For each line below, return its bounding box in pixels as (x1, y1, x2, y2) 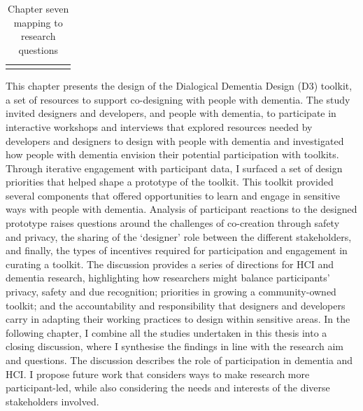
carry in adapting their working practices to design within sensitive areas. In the (6, 312, 350, 326)
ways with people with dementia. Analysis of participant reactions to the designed (6, 202, 357, 216)
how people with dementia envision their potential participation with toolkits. (6, 147, 339, 162)
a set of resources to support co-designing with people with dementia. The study (6, 92, 350, 106)
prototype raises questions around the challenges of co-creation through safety (6, 216, 340, 230)
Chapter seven (8, 1, 69, 15)
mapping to (13, 15, 63, 29)
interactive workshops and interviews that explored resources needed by (6, 119, 313, 134)
